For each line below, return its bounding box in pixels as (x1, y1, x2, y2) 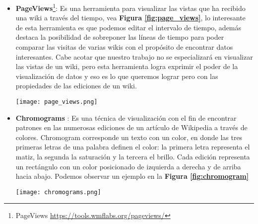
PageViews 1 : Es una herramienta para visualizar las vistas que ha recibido (15, 1, 246, 13)
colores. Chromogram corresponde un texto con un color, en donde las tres (15, 132, 243, 142)
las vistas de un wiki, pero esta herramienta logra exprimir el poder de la (15, 61, 238, 72)
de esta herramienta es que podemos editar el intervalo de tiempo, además (15, 22, 242, 32)
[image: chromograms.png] (15, 188, 101, 196)
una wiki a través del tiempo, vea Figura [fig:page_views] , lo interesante (15, 12, 246, 23)
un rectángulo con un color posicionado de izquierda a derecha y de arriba (15, 161, 241, 171)
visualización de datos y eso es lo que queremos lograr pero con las (15, 71, 218, 81)
